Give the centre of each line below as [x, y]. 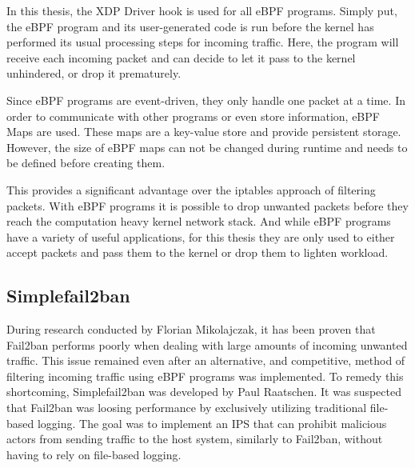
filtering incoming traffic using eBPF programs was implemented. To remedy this [205, 376]
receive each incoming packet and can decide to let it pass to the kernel [181, 57]
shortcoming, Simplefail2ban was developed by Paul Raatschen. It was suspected [204, 392]
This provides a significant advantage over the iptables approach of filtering [191, 189]
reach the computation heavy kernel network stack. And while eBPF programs [199, 221]
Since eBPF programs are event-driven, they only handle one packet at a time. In [206, 100]
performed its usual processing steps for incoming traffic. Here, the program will [203, 42]
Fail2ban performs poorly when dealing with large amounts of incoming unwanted [207, 344]
